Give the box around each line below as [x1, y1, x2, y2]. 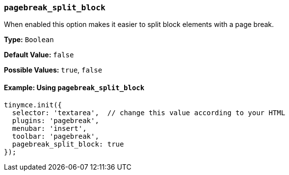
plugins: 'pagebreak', [12, 116, 99, 125]
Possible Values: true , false [4, 66, 103, 75]
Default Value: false [4, 50, 74, 59]
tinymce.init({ [4, 100, 62, 109]
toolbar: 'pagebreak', [12, 132, 99, 140]
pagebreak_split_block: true [12, 140, 124, 148]
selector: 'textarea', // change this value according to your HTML [12, 108, 286, 117]
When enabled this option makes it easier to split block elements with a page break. [4, 20, 274, 29]
